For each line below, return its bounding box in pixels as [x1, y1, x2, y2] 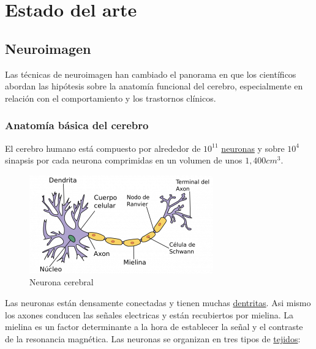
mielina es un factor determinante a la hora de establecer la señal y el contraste [5, 320, 303, 333]
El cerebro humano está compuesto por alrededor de [5, 141, 201, 154]
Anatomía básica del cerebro [5, 118, 149, 133]
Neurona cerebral [29, 276, 94, 288]
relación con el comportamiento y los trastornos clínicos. [5, 91, 216, 104]
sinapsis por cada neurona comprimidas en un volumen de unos [5, 154, 243, 167]
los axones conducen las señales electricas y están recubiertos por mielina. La [5, 308, 294, 321]
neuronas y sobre [221, 141, 285, 154]
